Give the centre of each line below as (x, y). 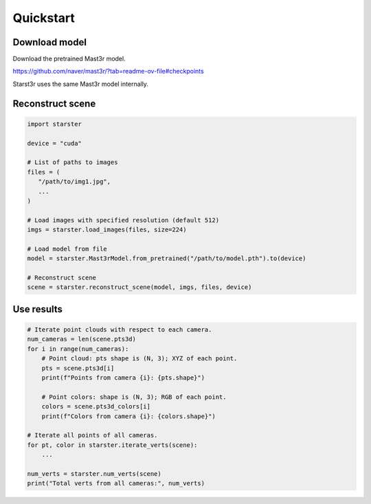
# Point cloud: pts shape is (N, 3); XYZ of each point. (139, 358)
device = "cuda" (55, 143)
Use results (38, 309)
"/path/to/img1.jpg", (75, 182)
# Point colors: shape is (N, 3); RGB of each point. (134, 397)
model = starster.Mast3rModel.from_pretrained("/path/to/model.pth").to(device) (167, 259)
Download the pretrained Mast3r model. (69, 59)
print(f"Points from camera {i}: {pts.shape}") (123, 378)
